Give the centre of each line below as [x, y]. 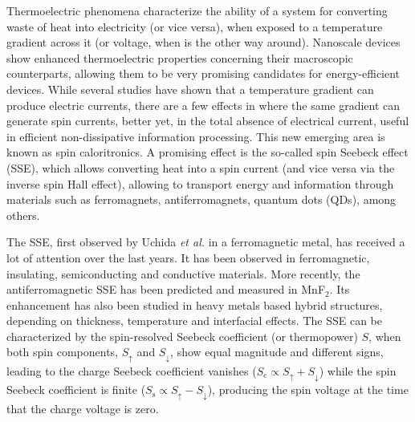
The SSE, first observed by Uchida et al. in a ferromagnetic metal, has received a [206, 242]
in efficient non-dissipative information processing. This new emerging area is [196, 136]
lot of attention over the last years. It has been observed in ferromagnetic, [188, 257]
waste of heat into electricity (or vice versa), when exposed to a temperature [195, 26]
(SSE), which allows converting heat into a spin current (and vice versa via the [201, 167]
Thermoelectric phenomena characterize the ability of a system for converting [197, 10]
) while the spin [358, 370]
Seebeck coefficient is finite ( [76, 390]
